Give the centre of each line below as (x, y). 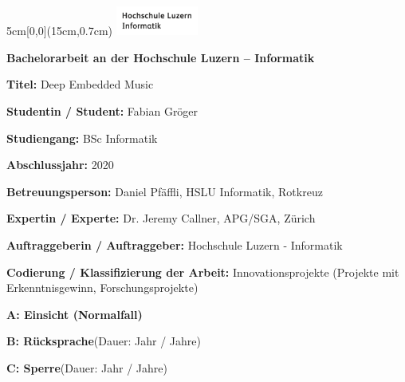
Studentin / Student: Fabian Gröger (102, 110)
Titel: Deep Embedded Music (80, 84)
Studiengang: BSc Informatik (82, 138)
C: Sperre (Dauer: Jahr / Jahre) (87, 367)
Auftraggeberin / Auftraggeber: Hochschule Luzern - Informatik (175, 244)
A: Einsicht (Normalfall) (75, 314)
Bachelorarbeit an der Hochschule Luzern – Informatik (161, 57)
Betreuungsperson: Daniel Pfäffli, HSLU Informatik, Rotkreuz (165, 191)
